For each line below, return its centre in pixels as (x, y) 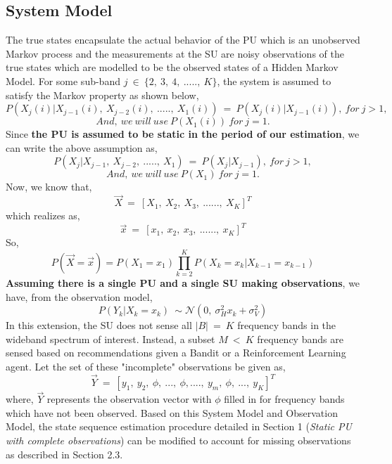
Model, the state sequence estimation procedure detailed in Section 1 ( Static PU (179, 426)
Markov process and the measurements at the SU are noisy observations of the (175, 53)
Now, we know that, (49, 187)
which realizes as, (43, 215)
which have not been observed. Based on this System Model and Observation (172, 412)
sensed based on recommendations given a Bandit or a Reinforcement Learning (176, 353)
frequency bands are (300, 339)
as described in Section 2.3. (64, 454)
